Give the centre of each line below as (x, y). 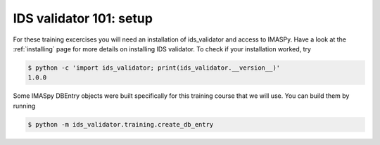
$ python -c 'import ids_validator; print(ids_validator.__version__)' (154, 68)
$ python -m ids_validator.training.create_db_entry (121, 124)
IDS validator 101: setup (83, 18)
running (24, 106)
